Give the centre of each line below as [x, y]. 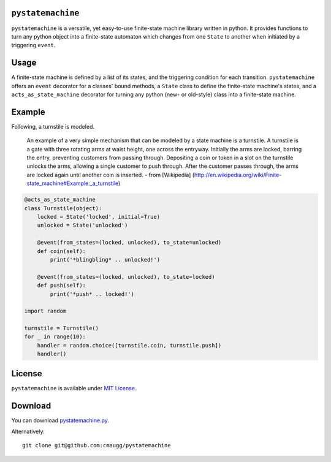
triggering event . [33, 45]
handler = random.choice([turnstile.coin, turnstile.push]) [129, 345]
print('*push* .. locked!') [92, 294]
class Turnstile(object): [63, 208]
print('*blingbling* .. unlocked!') [105, 259]
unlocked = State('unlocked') [82, 225]
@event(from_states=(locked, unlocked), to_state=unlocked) [129, 243]
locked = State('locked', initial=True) [99, 217]
